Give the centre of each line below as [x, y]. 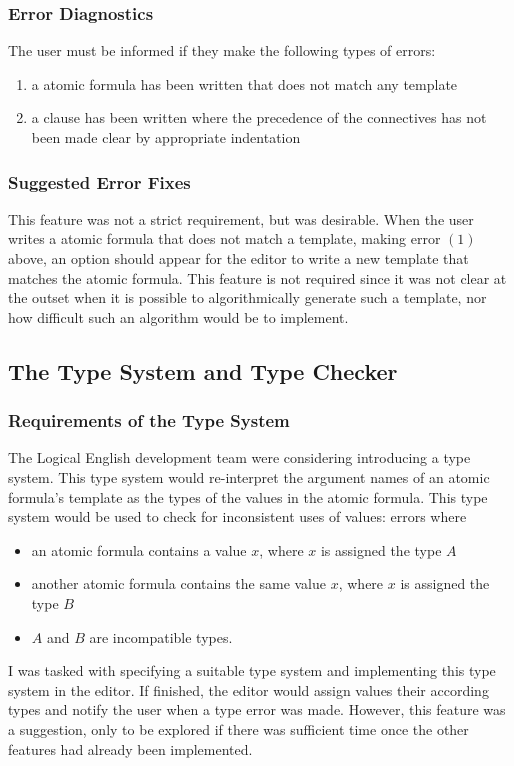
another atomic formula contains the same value [179, 583]
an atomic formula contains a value [139, 549]
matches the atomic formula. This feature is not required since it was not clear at [257, 277]
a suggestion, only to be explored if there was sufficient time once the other [238, 728]
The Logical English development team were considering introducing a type [239, 457]
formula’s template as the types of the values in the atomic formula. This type [248, 496]
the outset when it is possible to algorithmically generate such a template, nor [247, 297]
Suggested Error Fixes [99, 181]
